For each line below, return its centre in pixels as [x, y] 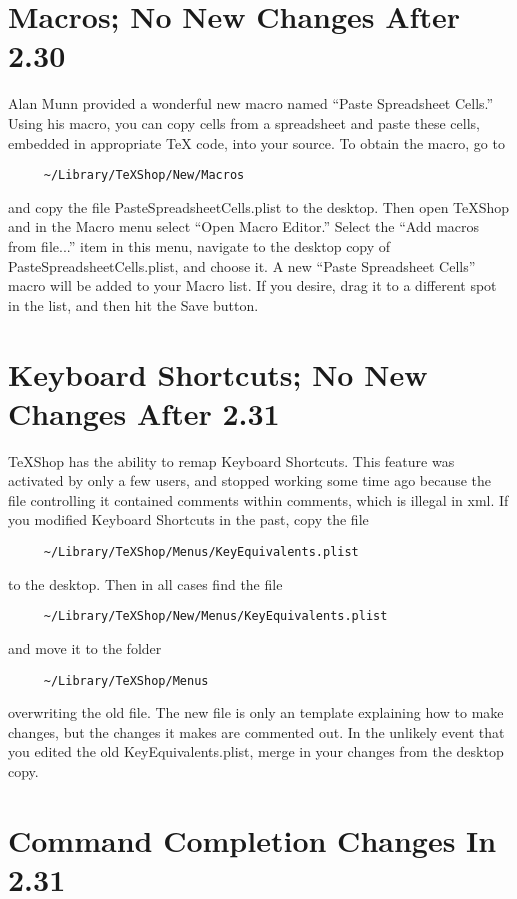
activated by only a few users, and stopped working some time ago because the [250, 480]
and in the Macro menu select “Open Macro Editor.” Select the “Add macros [244, 226]
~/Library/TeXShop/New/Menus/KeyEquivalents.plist [215, 616]
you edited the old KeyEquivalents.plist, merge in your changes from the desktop [256, 751]
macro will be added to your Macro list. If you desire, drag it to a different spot [252, 285]
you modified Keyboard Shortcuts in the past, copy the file [188, 519]
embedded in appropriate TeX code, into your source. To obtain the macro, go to [256, 142]
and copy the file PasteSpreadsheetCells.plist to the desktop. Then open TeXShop [259, 206]
